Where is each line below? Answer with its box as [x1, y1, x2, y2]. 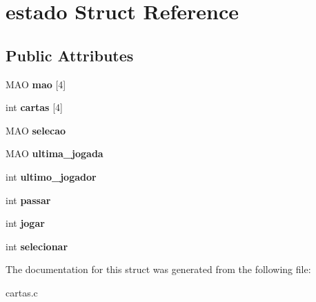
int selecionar [6, 239, 68, 253]
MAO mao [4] [6, 77, 66, 91]
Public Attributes [6, 44, 134, 66]
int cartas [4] [6, 100, 63, 114]
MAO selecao [6, 123, 66, 137]
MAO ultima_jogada [6, 146, 103, 161]
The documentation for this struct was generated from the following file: [6, 262, 311, 276]
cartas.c [6, 285, 38, 299]
